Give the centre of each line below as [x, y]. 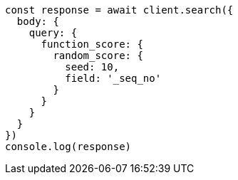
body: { [38, 21]
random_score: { [98, 55]
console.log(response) [68, 147]
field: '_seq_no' [113, 78]
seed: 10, [92, 67]
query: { [53, 33]
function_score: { [92, 44]
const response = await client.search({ [119, 10]
